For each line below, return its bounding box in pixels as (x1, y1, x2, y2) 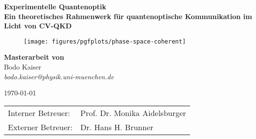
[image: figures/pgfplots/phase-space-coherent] (24, 38, 186, 45)
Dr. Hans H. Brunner (80, 121, 154, 133)
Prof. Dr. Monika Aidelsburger (80, 107, 186, 118)
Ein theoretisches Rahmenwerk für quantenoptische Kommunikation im (4, 11, 252, 21)
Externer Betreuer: (8, 121, 73, 133)
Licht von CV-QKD (4, 21, 72, 31)
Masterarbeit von (4, 52, 64, 62)
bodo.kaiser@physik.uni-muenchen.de (4, 71, 114, 81)
